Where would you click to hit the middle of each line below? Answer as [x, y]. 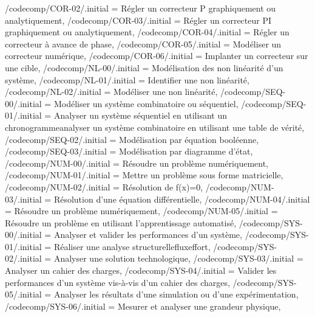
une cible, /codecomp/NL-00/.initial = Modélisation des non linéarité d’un [144, 67]
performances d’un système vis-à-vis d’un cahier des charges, [117, 282]
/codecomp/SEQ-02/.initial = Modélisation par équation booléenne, [132, 139]
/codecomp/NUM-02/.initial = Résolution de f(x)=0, [104, 186]
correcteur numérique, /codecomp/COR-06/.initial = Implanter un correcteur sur [157, 56]
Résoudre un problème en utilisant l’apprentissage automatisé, [121, 222]
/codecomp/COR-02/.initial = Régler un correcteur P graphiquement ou [141, 8]
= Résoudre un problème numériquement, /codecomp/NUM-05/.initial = [141, 211]
